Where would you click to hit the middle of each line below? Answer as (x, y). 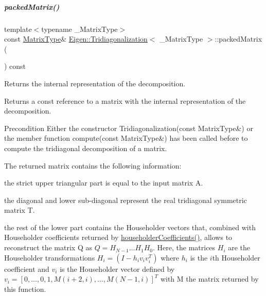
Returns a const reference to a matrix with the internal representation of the (125, 100)
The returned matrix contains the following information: (93, 165)
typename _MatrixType (79, 29)
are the (239, 247)
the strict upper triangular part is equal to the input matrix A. (104, 183)
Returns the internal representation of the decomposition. (95, 83)
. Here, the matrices (184, 247)
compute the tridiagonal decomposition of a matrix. (86, 148)
